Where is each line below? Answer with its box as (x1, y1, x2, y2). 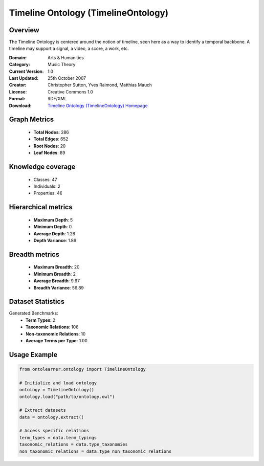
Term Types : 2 (25, 317, 56, 323)
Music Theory (47, 62, 76, 67)
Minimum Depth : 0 (33, 224, 72, 230)
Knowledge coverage (9, 162, 76, 171)
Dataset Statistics (9, 297, 65, 306)
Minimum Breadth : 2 (33, 271, 76, 277)
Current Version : (9, 68, 44, 74)
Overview (9, 26, 40, 34)
